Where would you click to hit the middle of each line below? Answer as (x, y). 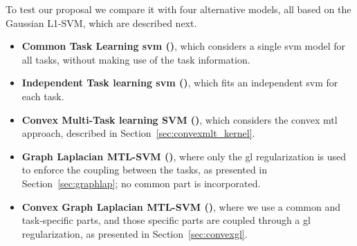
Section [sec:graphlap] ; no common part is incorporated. (141, 183)
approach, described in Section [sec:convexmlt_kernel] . (138, 133)
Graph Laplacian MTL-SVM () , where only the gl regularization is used (184, 156)
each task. (43, 96)
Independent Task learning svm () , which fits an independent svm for (180, 83)
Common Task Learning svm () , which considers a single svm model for (183, 46)
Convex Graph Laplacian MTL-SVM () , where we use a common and (181, 206)
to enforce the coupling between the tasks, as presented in (145, 170)
